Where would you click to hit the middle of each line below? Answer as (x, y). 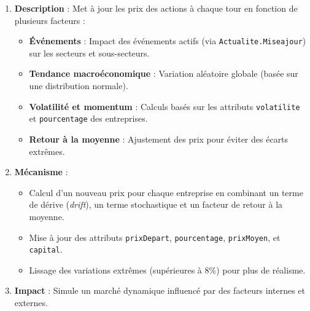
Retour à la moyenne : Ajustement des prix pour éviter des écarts (159, 139)
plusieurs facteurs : (50, 20)
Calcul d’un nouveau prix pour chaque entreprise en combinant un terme (166, 192)
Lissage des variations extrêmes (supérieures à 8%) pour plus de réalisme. (167, 270)
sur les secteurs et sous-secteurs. (89, 53)
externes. (31, 302)
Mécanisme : (41, 172)
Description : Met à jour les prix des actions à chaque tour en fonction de (156, 8)
